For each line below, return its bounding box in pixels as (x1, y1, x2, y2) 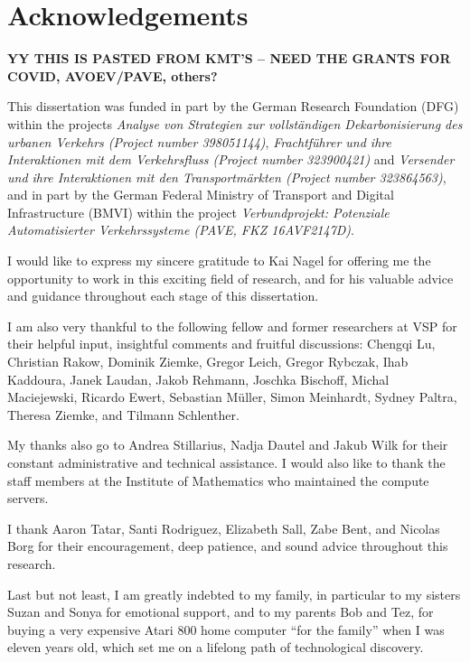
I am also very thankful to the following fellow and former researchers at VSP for (7, 316, 457, 335)
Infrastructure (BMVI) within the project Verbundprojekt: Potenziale (7, 202, 390, 221)
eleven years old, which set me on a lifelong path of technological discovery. (7, 638, 424, 657)
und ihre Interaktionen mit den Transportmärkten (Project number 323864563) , (7, 167, 446, 186)
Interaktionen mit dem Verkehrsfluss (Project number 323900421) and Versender (7, 150, 455, 169)
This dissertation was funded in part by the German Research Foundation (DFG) (7, 97, 459, 116)
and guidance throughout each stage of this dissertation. (7, 286, 319, 305)
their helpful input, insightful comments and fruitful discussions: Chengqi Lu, (7, 334, 436, 353)
